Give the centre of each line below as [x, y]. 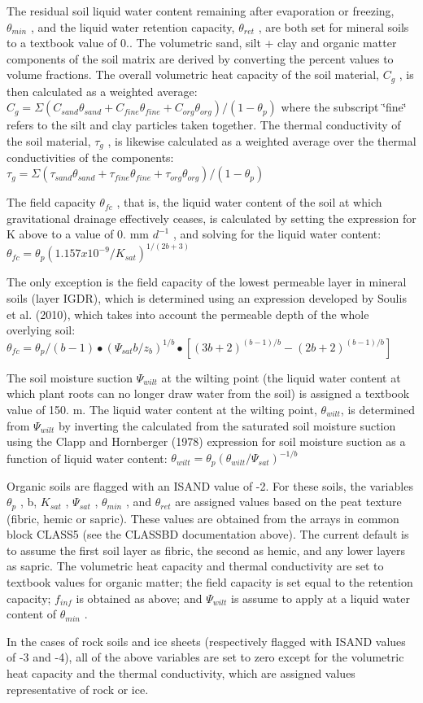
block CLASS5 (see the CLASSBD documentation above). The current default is [208, 534]
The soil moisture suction [70, 377]
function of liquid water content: [87, 458]
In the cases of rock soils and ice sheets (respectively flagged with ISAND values [206, 641]
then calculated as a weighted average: [102, 91]
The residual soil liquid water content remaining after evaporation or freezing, [201, 11]
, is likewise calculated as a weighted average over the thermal [262, 141]
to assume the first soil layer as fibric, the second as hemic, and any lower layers [206, 550]
